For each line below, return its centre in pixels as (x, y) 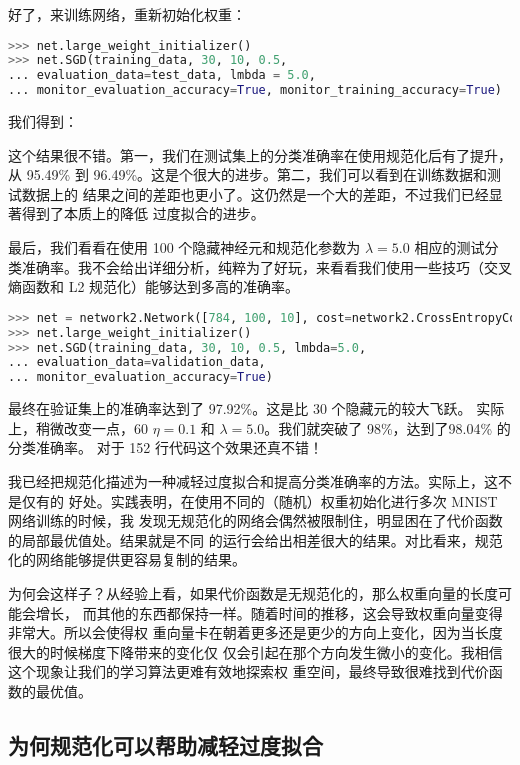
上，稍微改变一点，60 (78, 427)
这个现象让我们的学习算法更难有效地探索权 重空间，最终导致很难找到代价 (248, 671)
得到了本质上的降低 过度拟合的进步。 (143, 213)
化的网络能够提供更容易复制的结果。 (127, 559)
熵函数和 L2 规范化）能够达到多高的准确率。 (154, 286)
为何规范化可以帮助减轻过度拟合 (165, 744)
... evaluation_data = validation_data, (137, 362)
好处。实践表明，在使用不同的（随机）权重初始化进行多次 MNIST (283, 500)
